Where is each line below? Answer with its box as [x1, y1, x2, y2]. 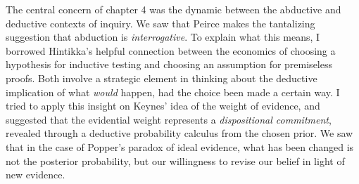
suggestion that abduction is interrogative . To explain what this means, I [6, 29, 320, 44]
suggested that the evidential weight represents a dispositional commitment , [6, 112, 332, 126]
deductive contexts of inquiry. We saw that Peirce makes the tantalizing [6, 15, 315, 30]
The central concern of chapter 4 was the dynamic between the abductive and [6, 2, 341, 16]
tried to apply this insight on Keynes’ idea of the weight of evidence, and [6, 98, 320, 113]
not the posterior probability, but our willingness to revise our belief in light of [6, 153, 345, 168]
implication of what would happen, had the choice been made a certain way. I [6, 84, 340, 99]
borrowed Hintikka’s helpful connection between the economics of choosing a [6, 43, 336, 58]
